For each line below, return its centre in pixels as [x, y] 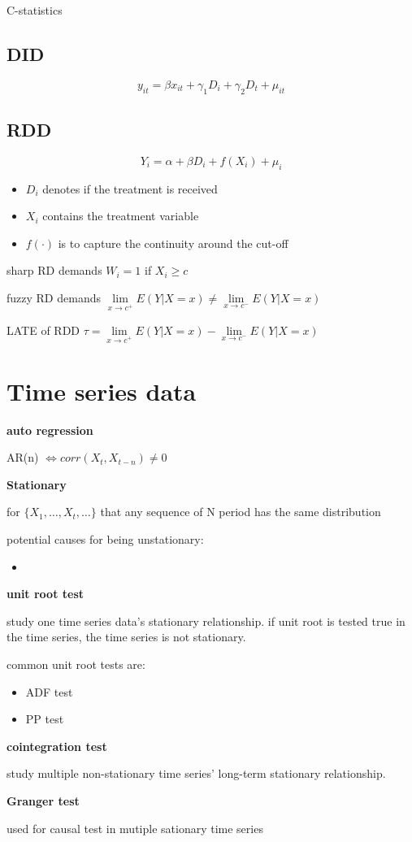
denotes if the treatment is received [130, 188]
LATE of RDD [43, 330]
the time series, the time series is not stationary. [126, 637]
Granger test [43, 800]
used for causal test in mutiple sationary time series [135, 828]
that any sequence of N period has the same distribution [241, 512]
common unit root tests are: [76, 664]
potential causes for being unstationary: [105, 539]
